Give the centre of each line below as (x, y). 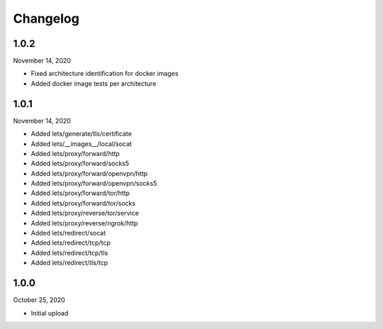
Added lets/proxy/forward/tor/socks (83, 203)
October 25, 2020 (39, 300)
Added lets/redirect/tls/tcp (70, 263)
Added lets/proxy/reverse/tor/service (85, 213)
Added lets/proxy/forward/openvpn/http (89, 173)
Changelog (46, 18)
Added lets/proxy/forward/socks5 (80, 164)
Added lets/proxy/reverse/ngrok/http (84, 223)
